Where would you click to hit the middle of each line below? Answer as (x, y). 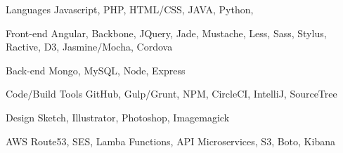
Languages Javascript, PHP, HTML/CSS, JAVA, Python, (130, 9)
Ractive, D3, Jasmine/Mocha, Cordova (89, 47)
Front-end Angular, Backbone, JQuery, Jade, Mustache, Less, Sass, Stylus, (166, 33)
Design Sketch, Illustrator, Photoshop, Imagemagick (118, 117)
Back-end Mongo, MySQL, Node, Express (96, 70)
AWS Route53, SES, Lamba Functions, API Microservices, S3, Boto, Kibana (170, 141)
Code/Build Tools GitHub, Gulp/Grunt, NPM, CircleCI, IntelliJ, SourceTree (171, 94)
